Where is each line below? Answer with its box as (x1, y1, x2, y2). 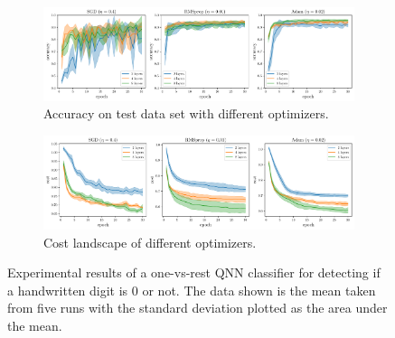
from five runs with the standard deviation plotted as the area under (7, 298, 388, 317)
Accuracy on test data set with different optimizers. (43, 104, 329, 123)
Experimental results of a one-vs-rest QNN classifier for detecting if (7, 263, 381, 282)
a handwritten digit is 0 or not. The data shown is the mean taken (7, 280, 376, 299)
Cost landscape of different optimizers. (43, 232, 257, 251)
